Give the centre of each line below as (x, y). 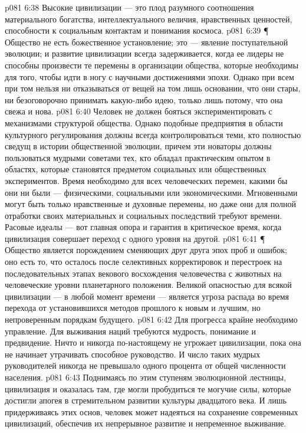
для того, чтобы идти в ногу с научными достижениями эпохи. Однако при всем (149, 76)
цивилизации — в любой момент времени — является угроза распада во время (147, 296)
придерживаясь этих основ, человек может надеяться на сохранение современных (152, 411)
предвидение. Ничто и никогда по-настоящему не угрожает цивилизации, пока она (153, 342)
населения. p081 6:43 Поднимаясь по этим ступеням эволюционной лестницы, (146, 377)
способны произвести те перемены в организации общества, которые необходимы (152, 65)
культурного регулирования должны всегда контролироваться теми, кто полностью (153, 134)
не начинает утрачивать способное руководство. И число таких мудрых (133, 354)
